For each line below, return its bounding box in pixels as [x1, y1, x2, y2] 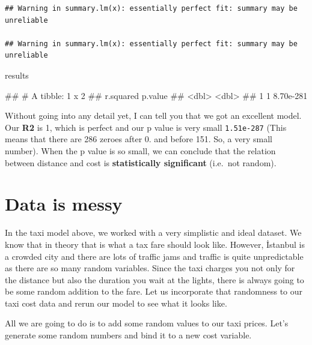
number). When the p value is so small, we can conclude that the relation [5, 145, 276, 157]
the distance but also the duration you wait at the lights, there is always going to [5, 273, 304, 286]
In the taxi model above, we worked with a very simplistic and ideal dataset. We [5, 226, 302, 239]
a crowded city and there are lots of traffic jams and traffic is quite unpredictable [5, 250, 304, 262]
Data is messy [5, 191, 123, 216]
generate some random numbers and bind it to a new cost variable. [5, 329, 252, 341]
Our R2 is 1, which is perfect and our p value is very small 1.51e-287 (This [5, 121, 287, 133]
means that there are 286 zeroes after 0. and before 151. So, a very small [5, 133, 272, 145]
